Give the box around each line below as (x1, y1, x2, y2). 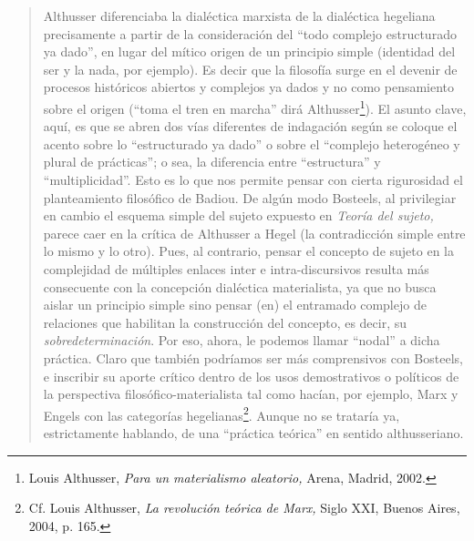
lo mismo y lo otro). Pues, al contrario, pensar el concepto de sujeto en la (43, 241, 454, 260)
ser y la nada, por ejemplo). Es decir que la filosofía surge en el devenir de (43, 59, 458, 78)
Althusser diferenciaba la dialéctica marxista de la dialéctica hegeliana (43, 6, 436, 25)
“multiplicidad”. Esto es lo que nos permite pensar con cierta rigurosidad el (43, 170, 463, 189)
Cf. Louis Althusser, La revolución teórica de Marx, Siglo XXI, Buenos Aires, (28, 498, 460, 517)
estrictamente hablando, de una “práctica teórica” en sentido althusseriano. (43, 423, 464, 442)
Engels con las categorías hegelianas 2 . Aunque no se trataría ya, (43, 403, 400, 424)
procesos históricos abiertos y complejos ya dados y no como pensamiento (43, 77, 455, 97)
